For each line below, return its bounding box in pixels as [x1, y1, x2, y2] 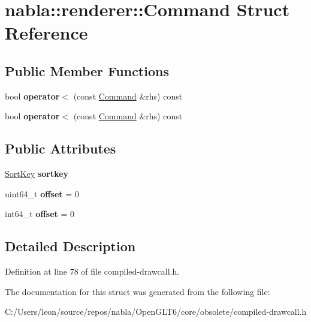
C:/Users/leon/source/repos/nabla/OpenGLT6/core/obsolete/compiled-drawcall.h [5, 305, 307, 318]
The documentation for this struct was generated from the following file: [5, 285, 270, 297]
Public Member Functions [5, 61, 169, 80]
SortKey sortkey [5, 167, 69, 180]
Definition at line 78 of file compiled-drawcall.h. [5, 265, 180, 278]
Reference [5, 20, 88, 45]
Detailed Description [5, 237, 136, 255]
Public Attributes [5, 139, 116, 158]
